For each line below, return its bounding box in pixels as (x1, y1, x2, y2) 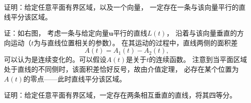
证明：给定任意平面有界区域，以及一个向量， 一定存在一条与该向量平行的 (4, 2, 239, 12)
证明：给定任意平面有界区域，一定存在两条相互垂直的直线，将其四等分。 (4, 90, 236, 100)
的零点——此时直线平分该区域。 (23, 73, 126, 83)
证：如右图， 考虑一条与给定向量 (4, 28, 109, 38)
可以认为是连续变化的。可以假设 (4, 54, 106, 64)
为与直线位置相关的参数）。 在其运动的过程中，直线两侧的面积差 (34, 37, 238, 47)
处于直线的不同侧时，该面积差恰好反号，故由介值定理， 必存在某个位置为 (4, 63, 239, 74)
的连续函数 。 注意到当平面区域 (149, 54, 247, 64)
